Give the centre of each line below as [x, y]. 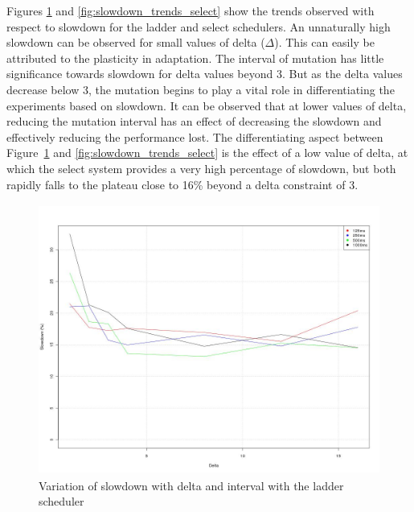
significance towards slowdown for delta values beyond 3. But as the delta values [205, 74]
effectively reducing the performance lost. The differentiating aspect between [195, 136]
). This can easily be [324, 42]
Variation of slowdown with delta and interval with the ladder [191, 485]
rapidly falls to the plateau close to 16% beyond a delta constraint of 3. [182, 184]
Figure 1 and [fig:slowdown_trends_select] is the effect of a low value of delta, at [207, 153]
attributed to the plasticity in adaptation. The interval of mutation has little [195, 58]
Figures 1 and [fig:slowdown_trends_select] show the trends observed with [191, 10]
